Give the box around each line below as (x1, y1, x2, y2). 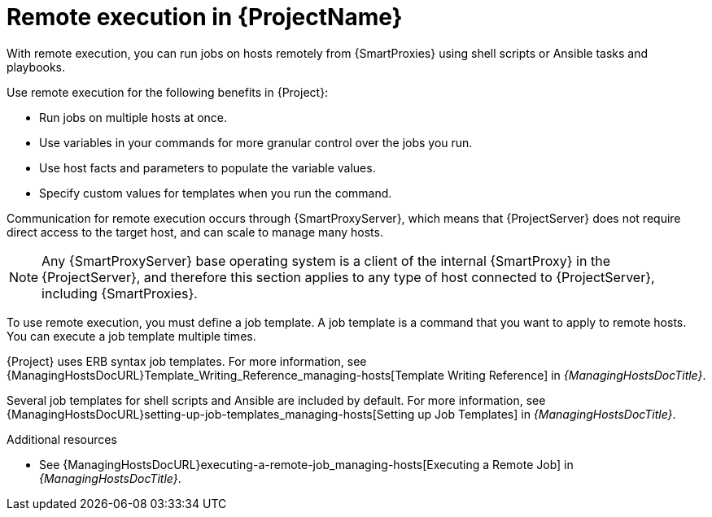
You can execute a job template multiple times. (7, 328, 256, 343)
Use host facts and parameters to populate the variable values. (39, 160, 376, 175)
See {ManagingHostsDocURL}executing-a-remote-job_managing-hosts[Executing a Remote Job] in (39, 457, 574, 471)
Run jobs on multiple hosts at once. (39, 110, 228, 124)
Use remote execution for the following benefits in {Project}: (7, 85, 329, 99)
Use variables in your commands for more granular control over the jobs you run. (39, 135, 473, 150)
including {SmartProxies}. (41, 285, 198, 302)
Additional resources (7, 432, 117, 446)
